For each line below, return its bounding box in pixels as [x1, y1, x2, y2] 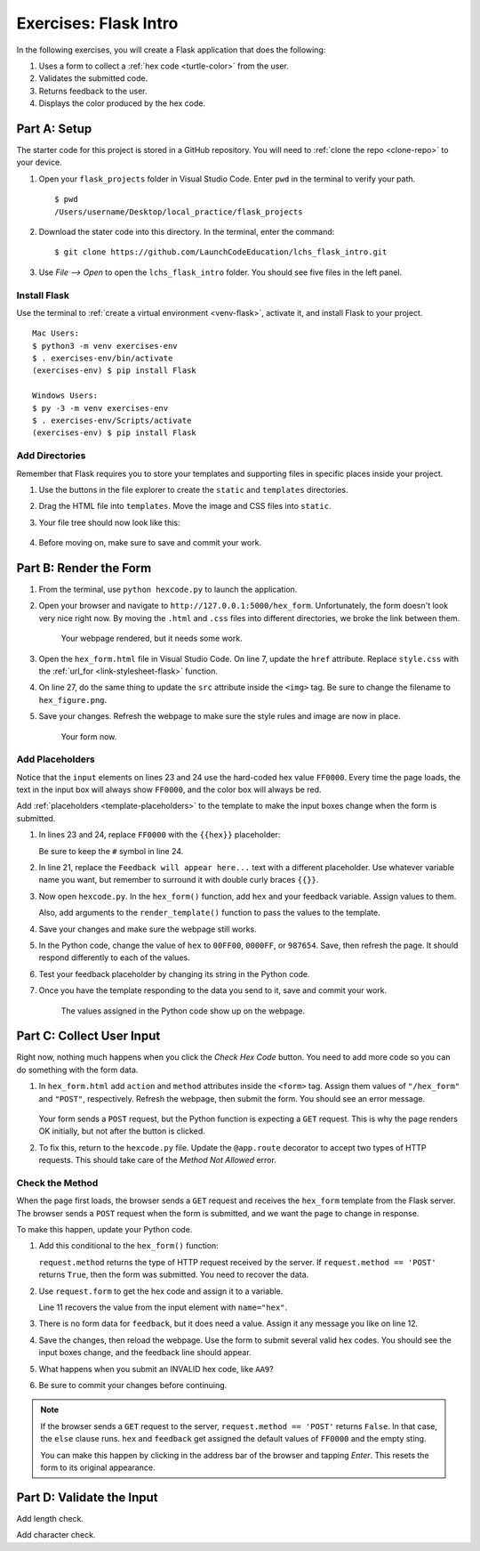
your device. [16, 157, 62, 168]
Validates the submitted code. [38, 73, 148, 84]
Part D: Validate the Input [16, 1490, 158, 1505]
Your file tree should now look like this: [38, 517, 181, 528]
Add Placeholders [16, 753, 95, 765]
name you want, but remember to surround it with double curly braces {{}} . [38, 875, 319, 885]
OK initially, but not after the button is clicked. [38, 1126, 206, 1136]
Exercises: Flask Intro [16, 13, 179, 33]
